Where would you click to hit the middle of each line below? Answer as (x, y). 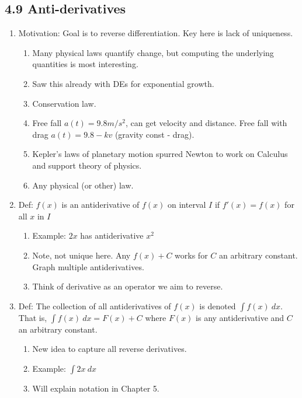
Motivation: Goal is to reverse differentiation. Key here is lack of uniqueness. (156, 33)
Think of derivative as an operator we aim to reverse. (128, 286)
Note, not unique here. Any (81, 255)
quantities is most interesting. (85, 64)
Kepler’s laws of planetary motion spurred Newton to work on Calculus (160, 154)
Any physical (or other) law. (83, 185)
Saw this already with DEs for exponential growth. (123, 83)
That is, (33, 317)
